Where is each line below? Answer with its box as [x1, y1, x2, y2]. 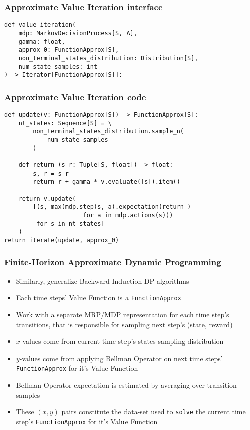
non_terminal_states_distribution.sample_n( [33, 128, 184, 135]
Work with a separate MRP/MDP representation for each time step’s [16, 309, 229, 319]
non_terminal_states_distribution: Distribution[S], [18, 54, 198, 62]
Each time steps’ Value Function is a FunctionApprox [16, 292, 181, 303]
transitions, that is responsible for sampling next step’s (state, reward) [16, 319, 233, 329]
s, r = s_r [33, 169, 69, 177]
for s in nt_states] [36, 220, 105, 227]
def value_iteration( [4, 21, 76, 29]
